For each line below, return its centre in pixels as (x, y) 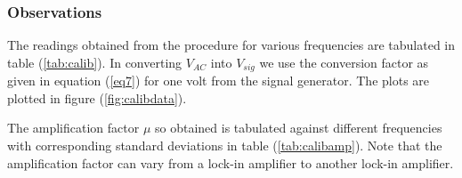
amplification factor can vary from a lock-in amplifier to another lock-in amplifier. (231, 162)
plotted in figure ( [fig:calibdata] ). (97, 97)
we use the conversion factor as (344, 62)
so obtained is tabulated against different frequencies (299, 128)
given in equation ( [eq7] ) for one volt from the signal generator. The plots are (219, 81)
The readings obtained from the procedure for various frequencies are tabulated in (231, 45)
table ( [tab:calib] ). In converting (95, 62)
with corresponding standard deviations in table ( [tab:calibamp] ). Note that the (225, 146)
